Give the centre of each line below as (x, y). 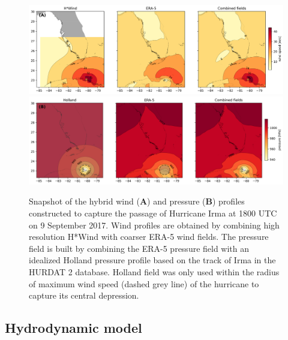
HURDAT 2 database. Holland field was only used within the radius (154, 271)
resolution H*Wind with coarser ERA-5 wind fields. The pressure (149, 237)
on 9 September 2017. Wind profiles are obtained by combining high (154, 225)
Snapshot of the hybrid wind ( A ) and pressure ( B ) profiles (137, 201)
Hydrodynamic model (73, 328)
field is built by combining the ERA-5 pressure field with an (139, 248)
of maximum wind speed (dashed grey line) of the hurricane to (144, 283)
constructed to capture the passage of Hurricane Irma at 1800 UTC (153, 213)
